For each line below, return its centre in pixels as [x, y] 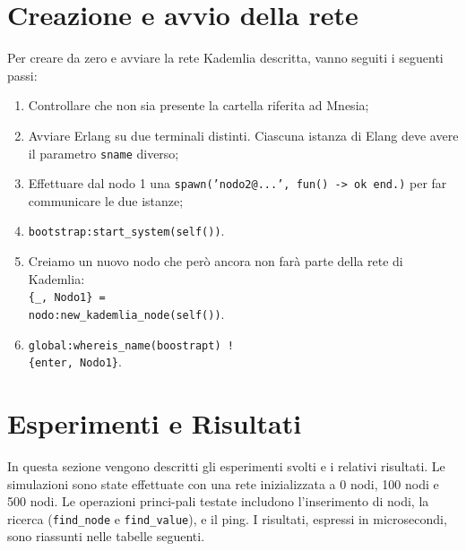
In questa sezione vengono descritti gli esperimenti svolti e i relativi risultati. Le [226, 466]
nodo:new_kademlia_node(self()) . [126, 313]
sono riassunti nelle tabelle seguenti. [106, 536]
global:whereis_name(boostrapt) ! [131, 345]
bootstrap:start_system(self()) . [126, 231]
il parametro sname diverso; [104, 153]
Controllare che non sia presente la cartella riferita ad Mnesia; [198, 105]
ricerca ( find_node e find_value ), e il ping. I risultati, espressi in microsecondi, [227, 518]
